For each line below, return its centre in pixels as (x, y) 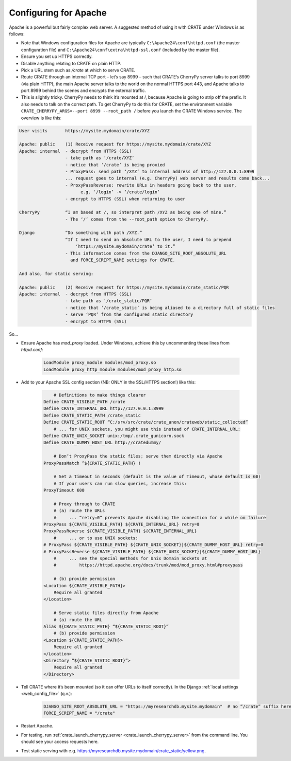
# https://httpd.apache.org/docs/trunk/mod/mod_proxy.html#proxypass (148, 565)
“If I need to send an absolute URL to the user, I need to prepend (148, 239)
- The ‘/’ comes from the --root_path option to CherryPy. (137, 219)
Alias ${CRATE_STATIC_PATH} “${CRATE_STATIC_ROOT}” (106, 626)
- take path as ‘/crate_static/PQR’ (109, 301)
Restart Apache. (37, 726)
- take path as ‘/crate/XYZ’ (100, 158)
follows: (17, 34)
